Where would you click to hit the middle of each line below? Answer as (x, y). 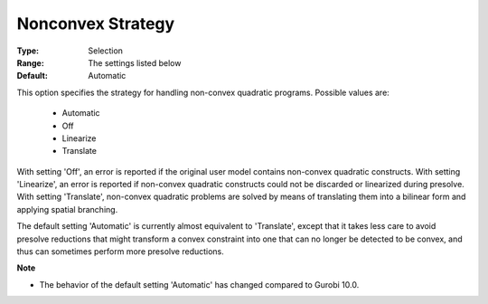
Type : (28, 51)
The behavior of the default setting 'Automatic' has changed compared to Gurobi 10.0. (199, 284)
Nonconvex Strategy (96, 24)
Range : (30, 62)
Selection (106, 51)
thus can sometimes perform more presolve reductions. (121, 252)
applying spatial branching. (67, 209)
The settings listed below (135, 62)
